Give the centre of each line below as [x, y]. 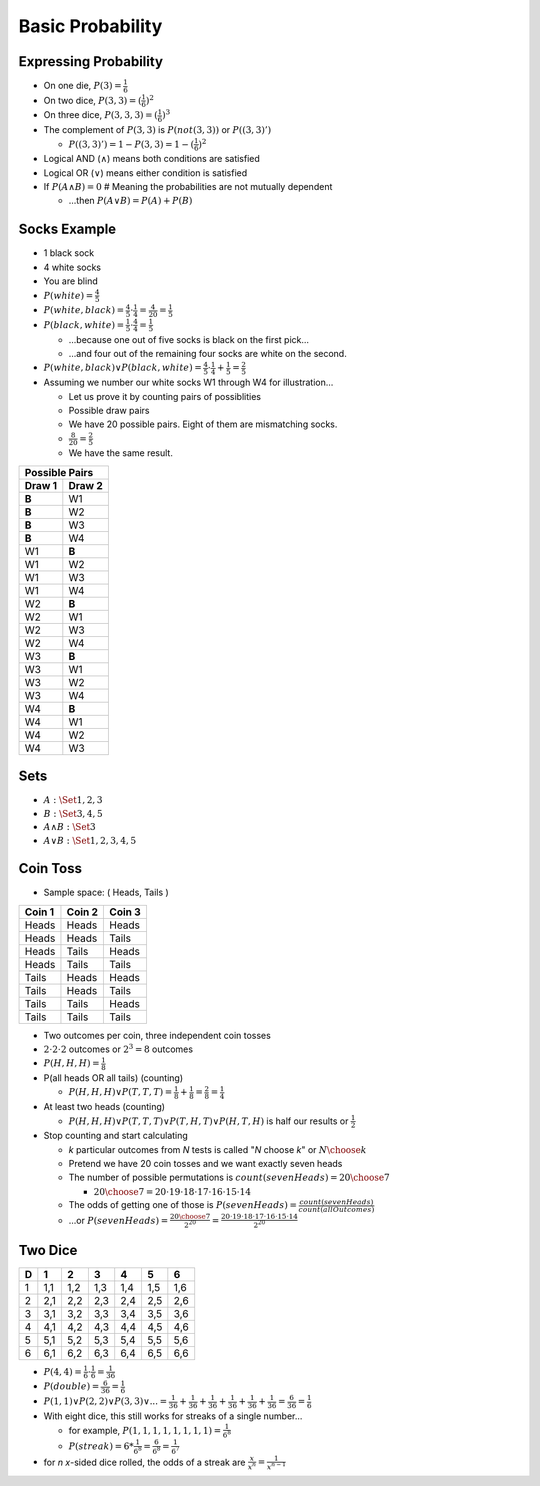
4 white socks [72, 267]
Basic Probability [90, 26]
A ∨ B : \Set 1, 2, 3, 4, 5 [90, 841]
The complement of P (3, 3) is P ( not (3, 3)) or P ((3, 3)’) [157, 130]
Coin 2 [82, 912]
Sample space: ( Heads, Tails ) [106, 892]
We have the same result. [121, 453]
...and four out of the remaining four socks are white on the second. [207, 354]
